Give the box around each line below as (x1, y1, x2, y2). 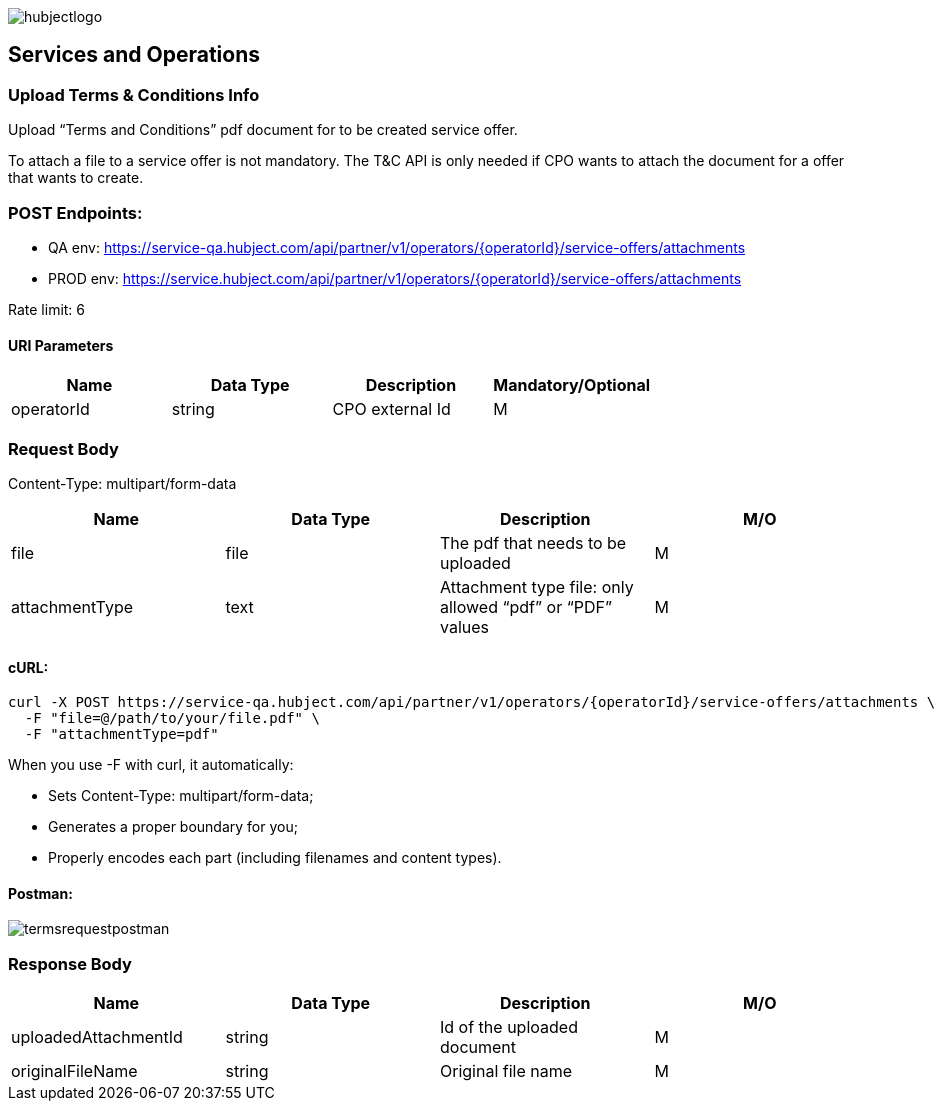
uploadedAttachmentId (11, 1027, 183, 1048)
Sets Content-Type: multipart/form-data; (48, 787, 314, 805)
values (440, 616, 490, 637)
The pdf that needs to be (440, 532, 627, 553)
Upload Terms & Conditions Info (8, 84, 260, 105)
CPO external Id (332, 399, 451, 420)
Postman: (8, 884, 73, 902)
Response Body (8, 953, 132, 974)
